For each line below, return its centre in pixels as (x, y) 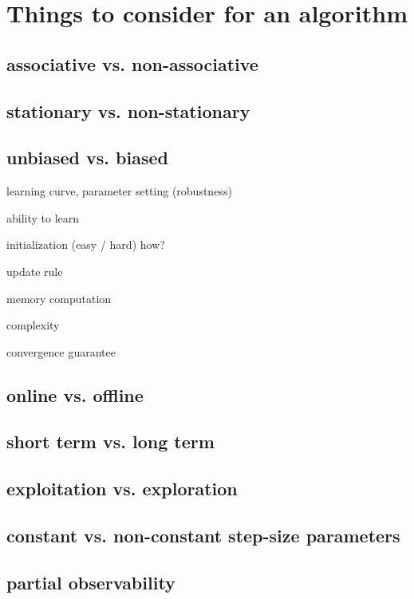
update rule (35, 271)
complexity (33, 325)
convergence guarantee (61, 351)
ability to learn (43, 217)
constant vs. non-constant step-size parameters (203, 536)
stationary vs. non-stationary (128, 110)
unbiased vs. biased (87, 158)
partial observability (91, 582)
